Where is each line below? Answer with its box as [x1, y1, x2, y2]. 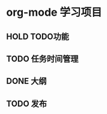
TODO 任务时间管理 [6, 54, 79, 64]
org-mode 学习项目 [6, 5, 102, 19]
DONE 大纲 [6, 76, 47, 86]
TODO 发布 [6, 98, 47, 109]
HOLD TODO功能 [6, 31, 69, 42]
